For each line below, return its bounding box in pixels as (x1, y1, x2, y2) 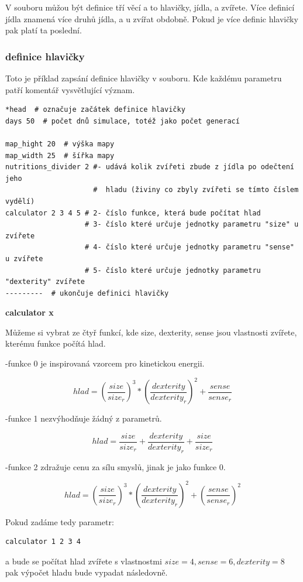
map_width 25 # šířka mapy (5, 151, 115, 160)
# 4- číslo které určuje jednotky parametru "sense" (85, 243, 294, 252)
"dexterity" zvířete (5, 278, 85, 286)
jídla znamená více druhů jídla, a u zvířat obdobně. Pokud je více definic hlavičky (5, 12, 298, 25)
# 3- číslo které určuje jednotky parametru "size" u (85, 220, 299, 229)
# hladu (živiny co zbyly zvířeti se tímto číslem (93, 186, 299, 194)
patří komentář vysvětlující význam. (5, 83, 135, 95)
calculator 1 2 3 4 (5, 538, 81, 546)
